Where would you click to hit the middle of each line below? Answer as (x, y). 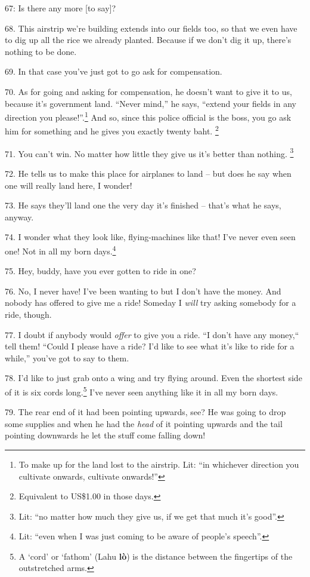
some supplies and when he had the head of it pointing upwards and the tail (144, 423)
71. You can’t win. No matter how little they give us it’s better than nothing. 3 (149, 152)
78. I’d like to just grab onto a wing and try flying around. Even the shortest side (154, 378)
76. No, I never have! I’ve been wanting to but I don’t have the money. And (143, 291)
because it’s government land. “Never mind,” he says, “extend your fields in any (151, 103)
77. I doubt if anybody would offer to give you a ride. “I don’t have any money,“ (152, 334)
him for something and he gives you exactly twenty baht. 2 (112, 130)
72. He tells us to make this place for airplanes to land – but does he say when (148, 173)
